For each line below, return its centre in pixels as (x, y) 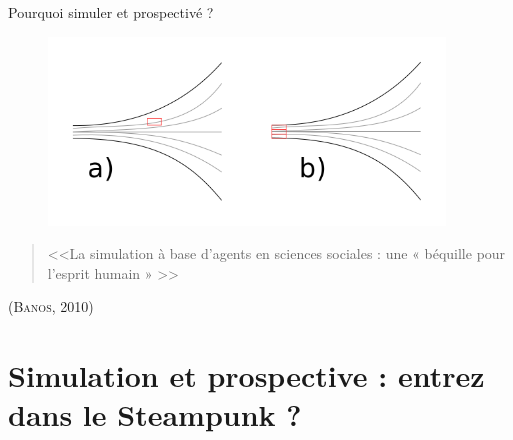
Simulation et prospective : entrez (246, 375)
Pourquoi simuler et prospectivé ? (111, 12)
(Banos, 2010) (51, 306)
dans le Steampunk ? (155, 414)
